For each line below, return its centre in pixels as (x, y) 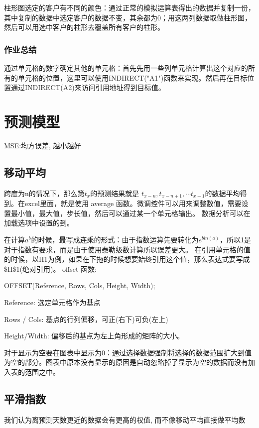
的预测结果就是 (115, 193)
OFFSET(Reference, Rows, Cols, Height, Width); (80, 285)
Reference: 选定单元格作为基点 (52, 302)
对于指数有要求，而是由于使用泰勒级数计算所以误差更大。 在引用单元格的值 (127, 249)
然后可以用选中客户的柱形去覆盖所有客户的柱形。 (84, 27)
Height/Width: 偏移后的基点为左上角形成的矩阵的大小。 (94, 336)
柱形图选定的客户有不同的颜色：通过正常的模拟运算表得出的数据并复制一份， (129, 7)
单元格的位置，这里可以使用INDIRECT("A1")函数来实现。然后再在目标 (132, 77)
